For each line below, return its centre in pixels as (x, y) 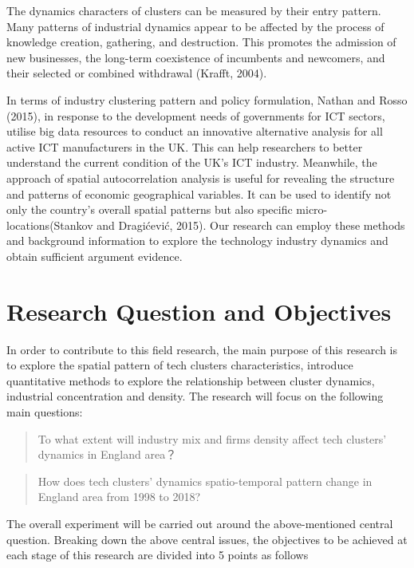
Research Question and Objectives (199, 311)
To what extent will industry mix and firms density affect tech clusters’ (212, 438)
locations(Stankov (50, 225)
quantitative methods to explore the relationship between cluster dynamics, (191, 380)
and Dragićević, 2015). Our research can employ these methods (251, 225)
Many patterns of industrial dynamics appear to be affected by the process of (195, 26)
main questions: (45, 412)
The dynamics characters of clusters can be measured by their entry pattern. (194, 10)
